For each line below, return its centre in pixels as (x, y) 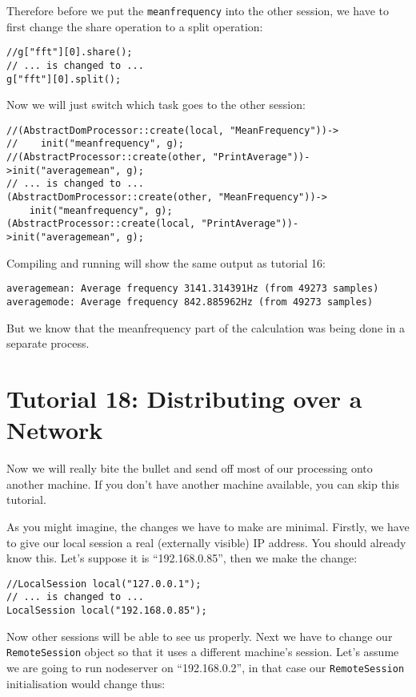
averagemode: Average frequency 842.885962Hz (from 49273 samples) (190, 302)
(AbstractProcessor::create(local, (101, 224)
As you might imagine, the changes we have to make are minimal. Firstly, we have (208, 526)
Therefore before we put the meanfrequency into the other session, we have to (198, 10)
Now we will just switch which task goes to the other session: (156, 105)
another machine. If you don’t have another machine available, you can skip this (203, 483)
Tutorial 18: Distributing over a (184, 398)
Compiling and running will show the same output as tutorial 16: (166, 262)
